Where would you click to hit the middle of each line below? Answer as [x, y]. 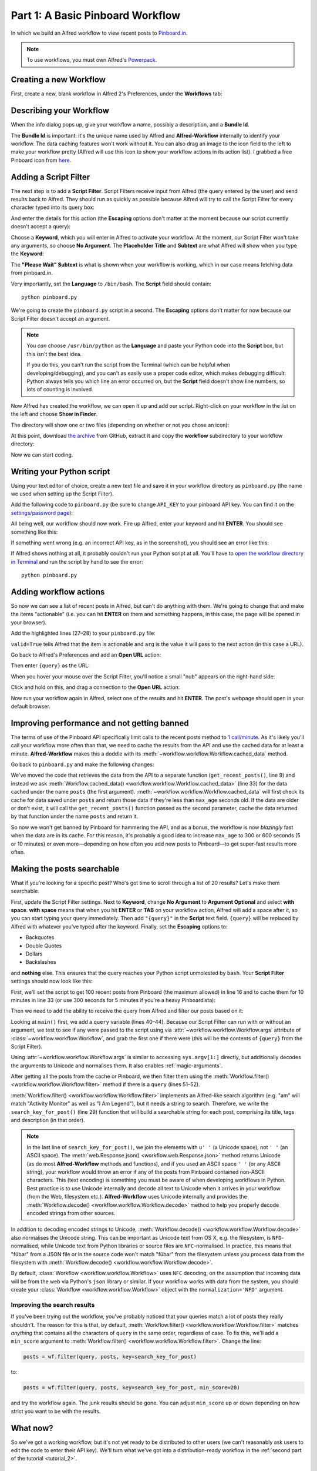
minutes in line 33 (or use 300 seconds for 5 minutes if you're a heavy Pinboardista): [113, 1000]
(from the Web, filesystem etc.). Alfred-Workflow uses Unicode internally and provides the [137, 1197]
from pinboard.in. [32, 273]
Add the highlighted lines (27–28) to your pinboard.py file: [83, 633]
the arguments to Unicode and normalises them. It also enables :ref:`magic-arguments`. [117, 1066]
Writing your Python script [60, 472]
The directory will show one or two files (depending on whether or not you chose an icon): [120, 425]
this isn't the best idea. [54, 354]
